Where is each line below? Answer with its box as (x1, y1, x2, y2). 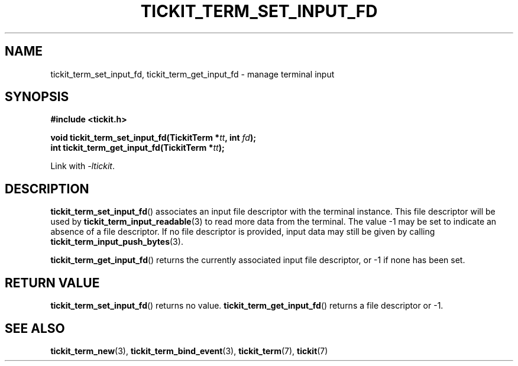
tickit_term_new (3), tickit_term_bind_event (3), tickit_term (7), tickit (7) (50, 345, 328, 356)
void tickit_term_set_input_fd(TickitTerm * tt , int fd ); (50, 132, 256, 143)
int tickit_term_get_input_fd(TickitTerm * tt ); (50, 142, 225, 153)
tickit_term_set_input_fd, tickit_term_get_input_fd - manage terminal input (50, 69, 335, 79)
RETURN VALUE (5, 275, 100, 290)
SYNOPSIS (5, 89, 69, 105)
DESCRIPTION (5, 181, 89, 196)
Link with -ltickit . (50, 161, 115, 171)
